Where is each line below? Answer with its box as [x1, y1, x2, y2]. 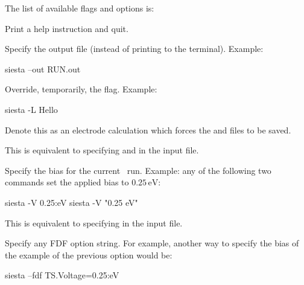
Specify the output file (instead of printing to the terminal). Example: [5, 42, 264, 55]
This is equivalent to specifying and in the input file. [5, 144, 199, 156]
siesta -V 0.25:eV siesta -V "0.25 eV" [5, 196, 138, 208]
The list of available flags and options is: [5, 2, 154, 14]
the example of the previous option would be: [5, 248, 173, 261]
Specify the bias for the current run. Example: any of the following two [5, 164, 271, 176]
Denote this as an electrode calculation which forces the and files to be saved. [5, 123, 291, 136]
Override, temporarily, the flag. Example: [5, 83, 157, 95]
